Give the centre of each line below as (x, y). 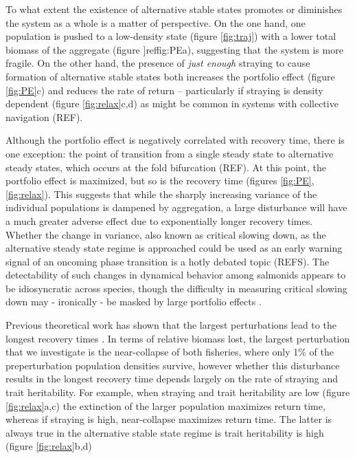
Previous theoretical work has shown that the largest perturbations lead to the (171, 325)
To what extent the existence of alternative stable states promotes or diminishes (174, 9)
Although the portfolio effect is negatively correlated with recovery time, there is (175, 140)
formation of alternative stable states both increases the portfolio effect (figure (170, 76)
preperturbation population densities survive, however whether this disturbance (173, 365)
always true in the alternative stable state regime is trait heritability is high (165, 432)
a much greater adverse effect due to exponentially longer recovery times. (159, 220)
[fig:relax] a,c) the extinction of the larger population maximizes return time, (165, 405)
